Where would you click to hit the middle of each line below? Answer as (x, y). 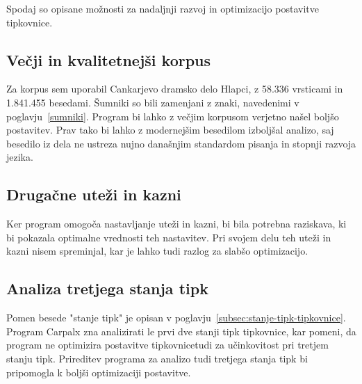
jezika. (20, 157)
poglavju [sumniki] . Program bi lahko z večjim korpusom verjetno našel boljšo (173, 116)
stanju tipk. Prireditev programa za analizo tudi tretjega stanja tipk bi (157, 358)
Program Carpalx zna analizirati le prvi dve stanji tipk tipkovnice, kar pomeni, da (181, 331)
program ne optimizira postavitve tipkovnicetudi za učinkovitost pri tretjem (167, 345)
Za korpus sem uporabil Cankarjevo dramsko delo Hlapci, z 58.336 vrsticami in (175, 89)
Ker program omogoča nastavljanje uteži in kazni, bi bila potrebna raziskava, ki (176, 224)
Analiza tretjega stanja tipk (107, 288)
